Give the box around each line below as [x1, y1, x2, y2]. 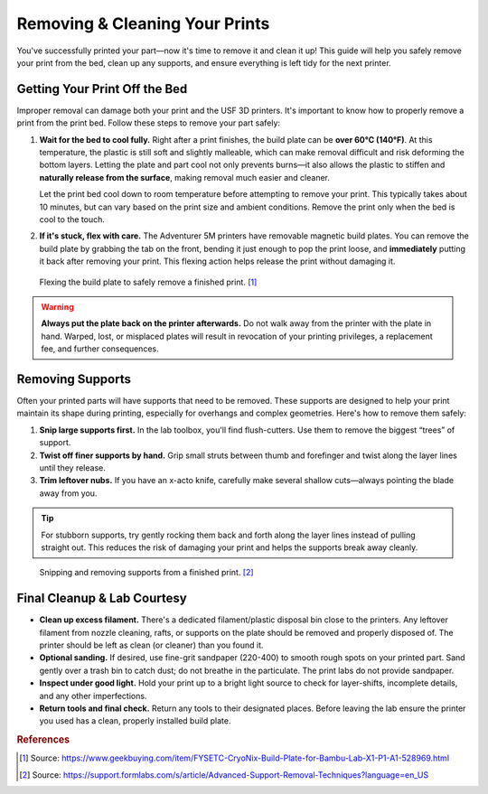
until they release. [39, 462, 106, 473]
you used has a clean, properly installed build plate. [39, 715, 231, 726]
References [16, 733, 70, 746]
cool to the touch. [39, 213, 106, 225]
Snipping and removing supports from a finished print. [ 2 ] [39, 567, 254, 578]
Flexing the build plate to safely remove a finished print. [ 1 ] [39, 276, 258, 287]
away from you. [39, 488, 98, 499]
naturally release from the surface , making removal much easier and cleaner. [39, 172, 330, 182]
